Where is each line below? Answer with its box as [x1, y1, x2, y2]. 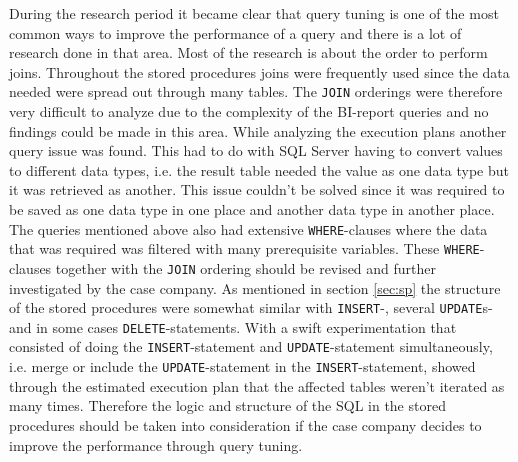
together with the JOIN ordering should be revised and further [55, 257, 437, 278]
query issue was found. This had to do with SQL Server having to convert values [9, 140, 503, 161]
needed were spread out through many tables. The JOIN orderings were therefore [9, 81, 503, 102]
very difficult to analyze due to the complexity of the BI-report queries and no [9, 101, 489, 122]
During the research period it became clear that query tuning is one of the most [9, 3, 499, 23]
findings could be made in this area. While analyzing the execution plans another [9, 120, 507, 141]
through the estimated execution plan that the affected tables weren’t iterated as [9, 375, 505, 396]
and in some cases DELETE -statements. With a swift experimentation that [9, 316, 457, 337]
